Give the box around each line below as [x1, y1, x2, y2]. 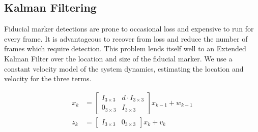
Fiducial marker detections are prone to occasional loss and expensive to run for [4, 23, 254, 34]
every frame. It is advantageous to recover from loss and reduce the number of [4, 33, 248, 44]
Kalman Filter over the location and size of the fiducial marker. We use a [4, 53, 233, 63]
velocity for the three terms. [4, 73, 92, 84]
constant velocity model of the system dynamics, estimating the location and [4, 63, 244, 74]
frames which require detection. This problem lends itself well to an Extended [4, 43, 246, 54]
